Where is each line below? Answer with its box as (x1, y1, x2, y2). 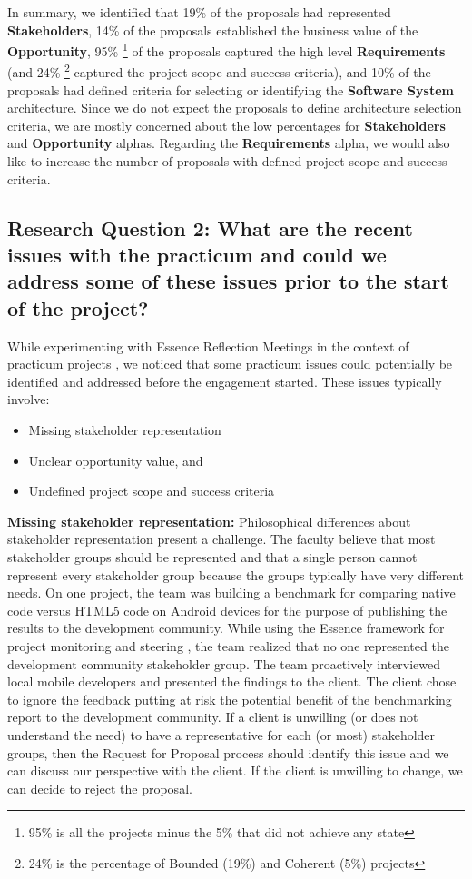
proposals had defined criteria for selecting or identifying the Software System (7, 80, 454, 99)
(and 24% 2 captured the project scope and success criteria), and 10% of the (7, 60, 431, 82)
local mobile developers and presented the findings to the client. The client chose (7, 672, 457, 691)
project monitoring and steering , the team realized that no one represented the (7, 636, 449, 655)
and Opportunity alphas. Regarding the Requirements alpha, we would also (7, 133, 450, 153)
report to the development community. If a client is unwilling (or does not (7, 707, 418, 726)
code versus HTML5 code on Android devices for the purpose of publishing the (7, 600, 447, 619)
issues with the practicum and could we (7, 241, 387, 269)
